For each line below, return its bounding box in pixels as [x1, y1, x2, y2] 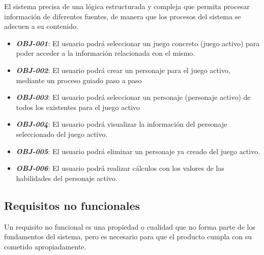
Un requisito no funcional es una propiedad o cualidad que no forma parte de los [4, 221, 255, 232]
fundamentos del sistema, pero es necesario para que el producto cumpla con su [4, 231, 252, 242]
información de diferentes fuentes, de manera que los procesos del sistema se [4, 11, 241, 21]
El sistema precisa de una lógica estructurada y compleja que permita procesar [4, 1, 250, 11]
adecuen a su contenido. [4, 21, 78, 31]
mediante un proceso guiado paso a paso [16, 75, 142, 85]
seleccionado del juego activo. [16, 128, 108, 139]
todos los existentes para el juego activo [16, 101, 140, 112]
